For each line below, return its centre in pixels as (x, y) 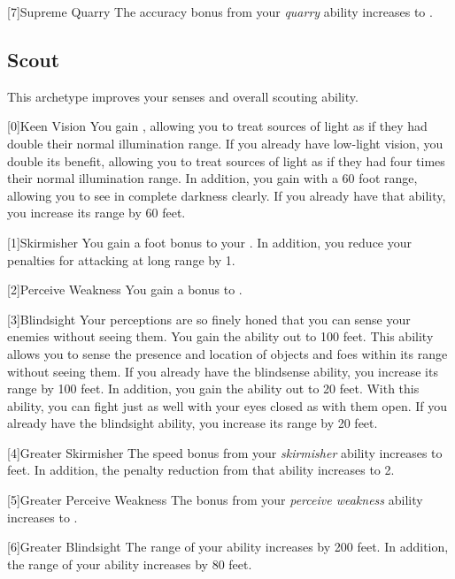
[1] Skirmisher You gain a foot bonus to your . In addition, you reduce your (209, 242)
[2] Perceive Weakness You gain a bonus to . (125, 289)
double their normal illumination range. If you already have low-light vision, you (225, 143)
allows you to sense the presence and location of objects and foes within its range (227, 353)
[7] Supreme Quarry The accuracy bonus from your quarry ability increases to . (220, 11)
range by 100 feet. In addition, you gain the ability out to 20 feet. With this (213, 389)
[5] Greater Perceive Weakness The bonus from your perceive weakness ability (215, 500)
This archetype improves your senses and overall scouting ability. (183, 96)
